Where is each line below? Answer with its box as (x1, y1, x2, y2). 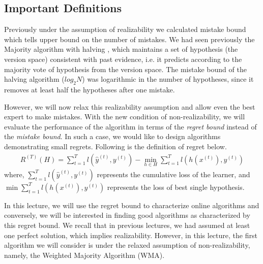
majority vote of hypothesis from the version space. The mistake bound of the (4, 63, 247, 74)
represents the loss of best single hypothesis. (107, 181, 245, 192)
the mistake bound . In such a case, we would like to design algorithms (4, 131, 221, 142)
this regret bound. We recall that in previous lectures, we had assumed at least (4, 219, 250, 230)
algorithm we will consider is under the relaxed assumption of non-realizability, (4, 240, 250, 250)
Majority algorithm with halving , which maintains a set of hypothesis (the (4, 44, 238, 54)
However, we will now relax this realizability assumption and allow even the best (4, 101, 255, 112)
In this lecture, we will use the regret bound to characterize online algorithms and (4, 200, 259, 210)
